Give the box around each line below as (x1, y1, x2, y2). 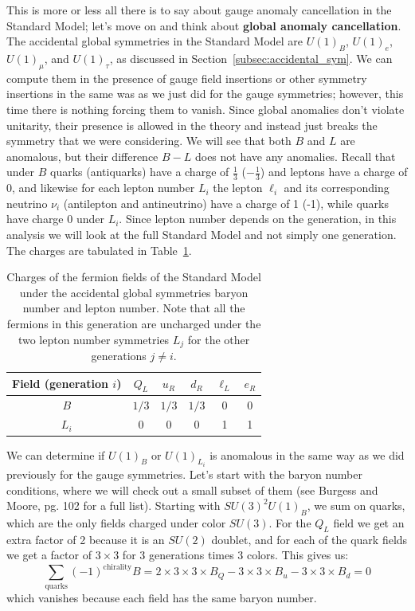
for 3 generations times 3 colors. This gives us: (122, 546, 349, 563)
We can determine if (6, 446, 105, 463)
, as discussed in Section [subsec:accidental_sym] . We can (109, 49, 393, 66)
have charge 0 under (6, 210, 104, 227)
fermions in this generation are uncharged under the (6, 315, 261, 331)
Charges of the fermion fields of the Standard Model (6, 268, 261, 285)
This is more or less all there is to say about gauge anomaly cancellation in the (6, 2, 392, 18)
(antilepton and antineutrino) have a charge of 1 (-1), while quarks (63, 194, 389, 211)
